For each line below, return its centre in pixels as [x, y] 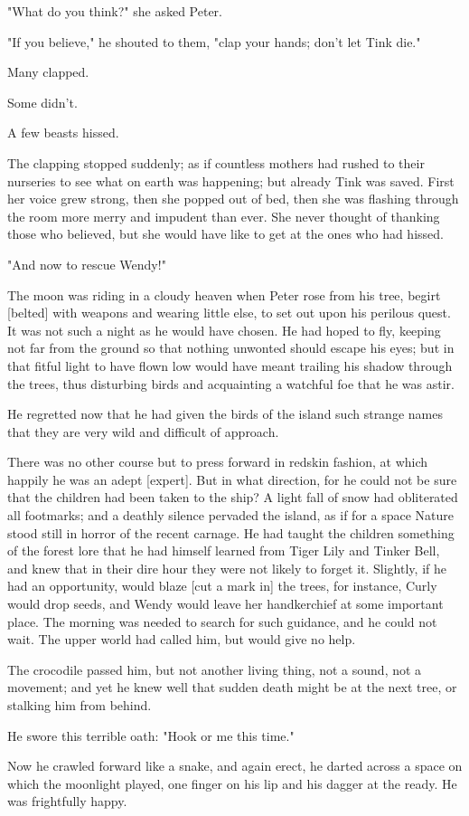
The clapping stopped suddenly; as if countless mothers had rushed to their [216, 162]
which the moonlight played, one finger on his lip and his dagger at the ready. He [232, 783]
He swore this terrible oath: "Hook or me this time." [151, 735]
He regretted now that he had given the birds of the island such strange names [225, 414]
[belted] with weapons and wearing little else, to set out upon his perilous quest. [229, 313]
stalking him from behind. [80, 705]
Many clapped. [48, 72]
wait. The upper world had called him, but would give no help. [182, 639]
